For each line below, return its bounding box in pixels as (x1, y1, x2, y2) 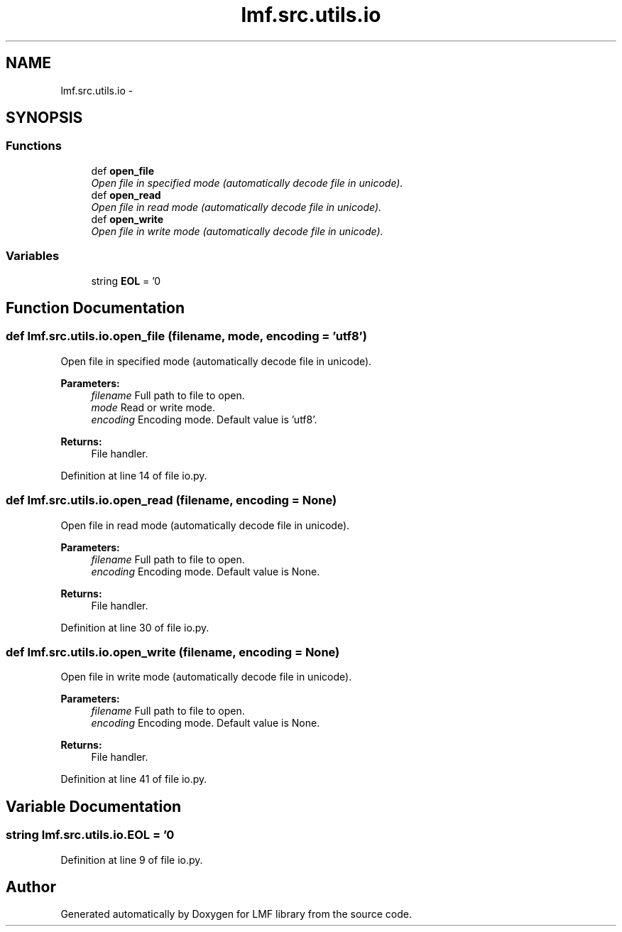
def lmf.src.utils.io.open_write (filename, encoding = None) (6, 644, 340, 659)
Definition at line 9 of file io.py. (60, 853, 203, 866)
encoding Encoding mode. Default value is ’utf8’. (91, 413, 317, 426)
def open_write (91, 212, 164, 225)
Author (6, 877, 56, 896)
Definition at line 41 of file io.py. (60, 773, 207, 786)
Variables (6, 249, 60, 264)
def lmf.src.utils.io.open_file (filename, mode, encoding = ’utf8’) (6, 329, 367, 344)
